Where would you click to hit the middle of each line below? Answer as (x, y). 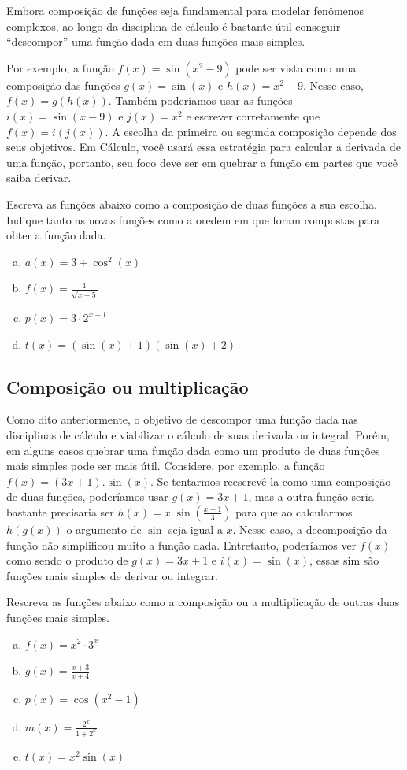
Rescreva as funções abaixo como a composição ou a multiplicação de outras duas (203, 602)
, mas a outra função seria (311, 496)
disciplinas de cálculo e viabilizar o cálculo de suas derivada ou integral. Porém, (198, 435)
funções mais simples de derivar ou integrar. (112, 575)
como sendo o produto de (67, 560)
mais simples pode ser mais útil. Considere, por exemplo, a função (166, 466)
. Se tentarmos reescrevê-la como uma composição (270, 481)
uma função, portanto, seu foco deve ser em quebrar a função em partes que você (202, 162)
